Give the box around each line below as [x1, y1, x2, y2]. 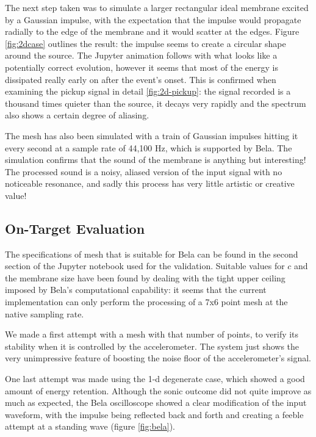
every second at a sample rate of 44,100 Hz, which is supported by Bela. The [5, 141, 292, 154]
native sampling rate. [5, 307, 84, 320]
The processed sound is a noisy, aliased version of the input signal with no [5, 165, 282, 178]
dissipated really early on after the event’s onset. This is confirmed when [5, 73, 276, 85]
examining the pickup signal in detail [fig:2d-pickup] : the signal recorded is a [5, 85, 291, 98]
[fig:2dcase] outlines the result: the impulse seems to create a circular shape [5, 37, 286, 49]
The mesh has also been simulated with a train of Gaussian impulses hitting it [5, 129, 298, 142]
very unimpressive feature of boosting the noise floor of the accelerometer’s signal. [5, 352, 311, 364]
